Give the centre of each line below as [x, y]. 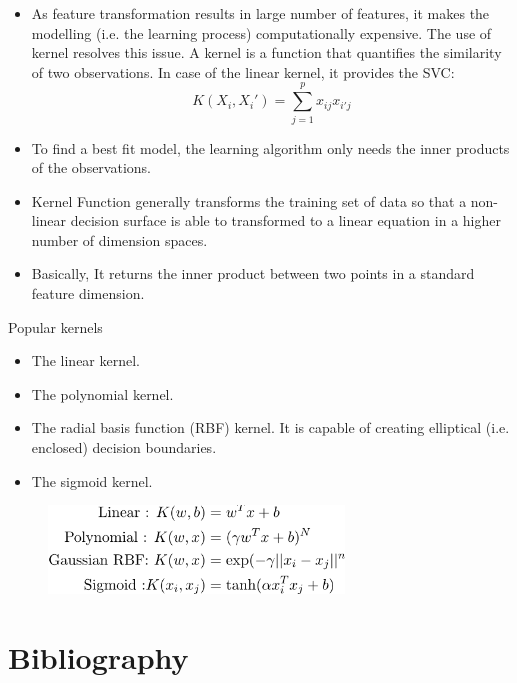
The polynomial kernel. [102, 393]
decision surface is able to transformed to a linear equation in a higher [285, 220]
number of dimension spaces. [119, 239]
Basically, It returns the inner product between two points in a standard [253, 273]
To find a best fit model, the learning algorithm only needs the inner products [270, 147]
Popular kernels [55, 326]
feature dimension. [88, 293]
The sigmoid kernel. [92, 480]
